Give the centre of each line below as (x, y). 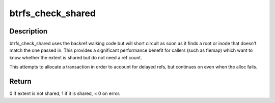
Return (20, 81)
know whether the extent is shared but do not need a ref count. (76, 57)
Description (29, 31)
